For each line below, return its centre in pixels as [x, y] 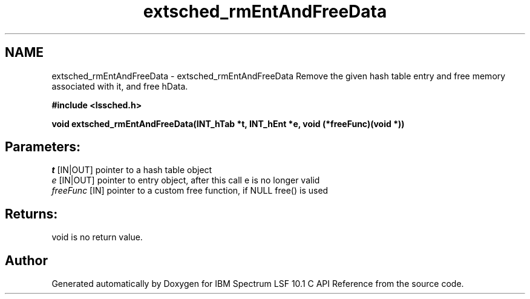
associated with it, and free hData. [120, 86]
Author [26, 260]
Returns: [31, 214]
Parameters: [43, 147]
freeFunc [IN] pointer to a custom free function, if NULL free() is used [190, 191]
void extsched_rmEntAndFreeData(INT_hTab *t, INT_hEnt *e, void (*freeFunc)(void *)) [228, 123]
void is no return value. [97, 237]
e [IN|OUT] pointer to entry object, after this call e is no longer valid [186, 180]
